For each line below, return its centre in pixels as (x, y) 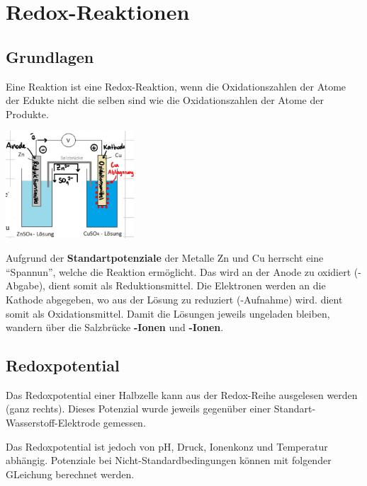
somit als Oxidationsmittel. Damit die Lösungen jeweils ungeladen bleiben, (168, 313)
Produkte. (27, 114)
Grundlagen (50, 56)
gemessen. (124, 423)
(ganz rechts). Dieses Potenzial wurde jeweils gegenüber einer (139, 409)
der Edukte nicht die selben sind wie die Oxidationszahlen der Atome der (165, 100)
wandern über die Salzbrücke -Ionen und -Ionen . (115, 327)
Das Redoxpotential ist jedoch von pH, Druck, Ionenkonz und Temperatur (167, 446)
